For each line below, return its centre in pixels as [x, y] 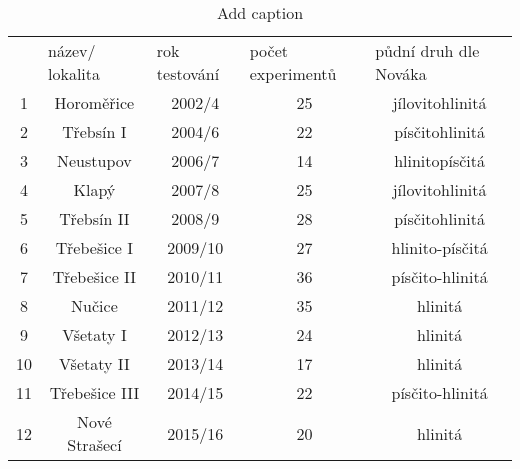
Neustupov [94, 160]
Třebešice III [94, 392]
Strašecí [94, 444]
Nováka [401, 73]
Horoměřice [94, 102]
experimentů [293, 73]
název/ [72, 50]
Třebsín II [94, 218]
